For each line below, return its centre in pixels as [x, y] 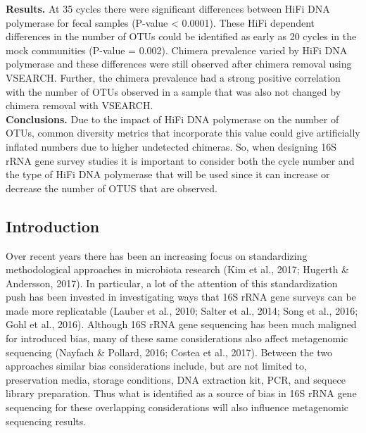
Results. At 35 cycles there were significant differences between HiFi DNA [168, 8]
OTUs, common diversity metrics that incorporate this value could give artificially [183, 133]
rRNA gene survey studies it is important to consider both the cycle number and [180, 160]
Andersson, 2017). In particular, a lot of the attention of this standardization [172, 283]
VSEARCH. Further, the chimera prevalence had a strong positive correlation [173, 77]
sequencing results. [46, 421]
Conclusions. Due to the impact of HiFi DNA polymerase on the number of [172, 119]
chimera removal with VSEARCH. [80, 105]
